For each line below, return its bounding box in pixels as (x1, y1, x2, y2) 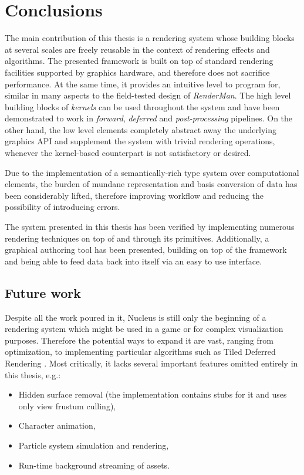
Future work (5, 283, 82, 301)
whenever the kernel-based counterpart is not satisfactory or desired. (5, 147, 251, 159)
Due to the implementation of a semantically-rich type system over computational (5, 166, 299, 178)
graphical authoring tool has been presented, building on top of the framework (5, 243, 287, 256)
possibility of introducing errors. (5, 201, 120, 213)
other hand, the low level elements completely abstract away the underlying (5, 123, 277, 135)
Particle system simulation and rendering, (18, 439, 169, 451)
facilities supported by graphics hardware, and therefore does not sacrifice (5, 66, 270, 78)
